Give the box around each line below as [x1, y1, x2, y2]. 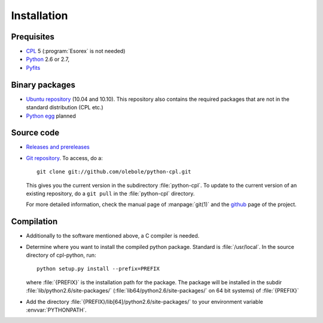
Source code [11, 128, 60, 138]
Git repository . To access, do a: [26, 154, 103, 161]
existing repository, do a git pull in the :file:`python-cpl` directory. [26, 190, 195, 197]
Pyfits [26, 64, 41, 71]
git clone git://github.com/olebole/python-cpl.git [36, 168, 191, 176]
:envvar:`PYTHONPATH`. [26, 306, 87, 313]
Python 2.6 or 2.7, [26, 56, 70, 63]
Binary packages [11, 79, 76, 90]
